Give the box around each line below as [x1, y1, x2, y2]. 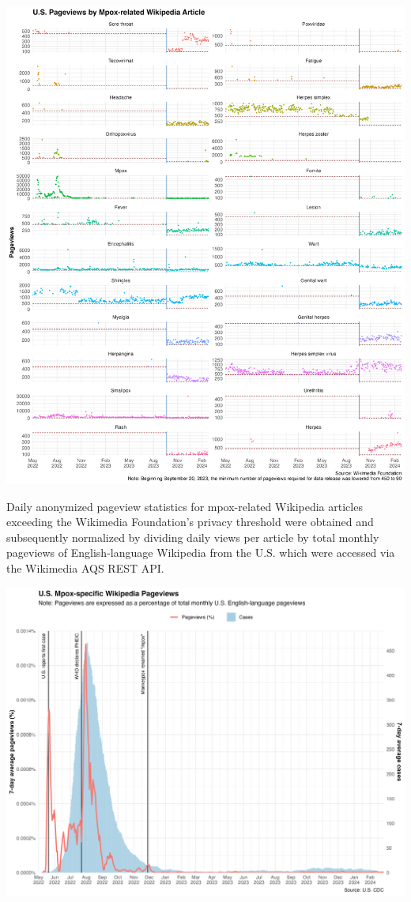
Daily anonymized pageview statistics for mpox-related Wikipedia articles [6, 498, 363, 514]
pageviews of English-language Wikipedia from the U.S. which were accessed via [6, 544, 395, 561]
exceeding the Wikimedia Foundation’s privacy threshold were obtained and [6, 513, 374, 530]
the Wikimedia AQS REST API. [6, 560, 164, 576]
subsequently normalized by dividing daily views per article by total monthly [6, 528, 379, 545]
